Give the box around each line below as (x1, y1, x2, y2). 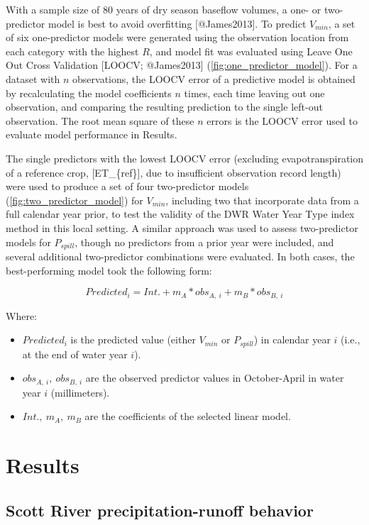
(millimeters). (50, 385, 110, 399)
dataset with (6, 71, 60, 86)
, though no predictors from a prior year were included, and (75, 234, 334, 249)
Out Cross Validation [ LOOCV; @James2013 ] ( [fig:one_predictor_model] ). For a (6, 57, 358, 72)
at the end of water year (22, 346, 128, 361)
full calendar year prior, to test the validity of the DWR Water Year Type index (6, 206, 355, 221)
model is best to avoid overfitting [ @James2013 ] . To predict (48, 16, 307, 31)
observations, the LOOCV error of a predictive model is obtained (72, 71, 356, 86)
